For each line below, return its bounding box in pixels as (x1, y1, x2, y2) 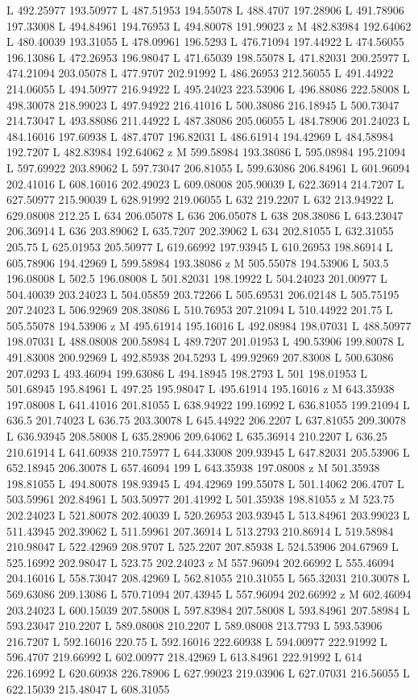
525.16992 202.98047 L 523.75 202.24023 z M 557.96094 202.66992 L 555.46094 (6, 553, 395, 570)
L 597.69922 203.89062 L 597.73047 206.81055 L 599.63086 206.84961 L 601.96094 (6, 159, 410, 176)
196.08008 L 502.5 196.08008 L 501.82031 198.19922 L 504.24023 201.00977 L (6, 270, 387, 287)
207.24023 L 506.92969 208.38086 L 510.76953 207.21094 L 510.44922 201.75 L (6, 301, 393, 318)
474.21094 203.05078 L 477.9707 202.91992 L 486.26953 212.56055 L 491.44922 (6, 64, 394, 81)
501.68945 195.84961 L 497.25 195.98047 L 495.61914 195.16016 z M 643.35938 (6, 380, 395, 397)
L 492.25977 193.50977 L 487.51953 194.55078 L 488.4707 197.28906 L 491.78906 (6, 2, 404, 18)
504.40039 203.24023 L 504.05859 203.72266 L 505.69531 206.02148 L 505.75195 (6, 285, 399, 302)
